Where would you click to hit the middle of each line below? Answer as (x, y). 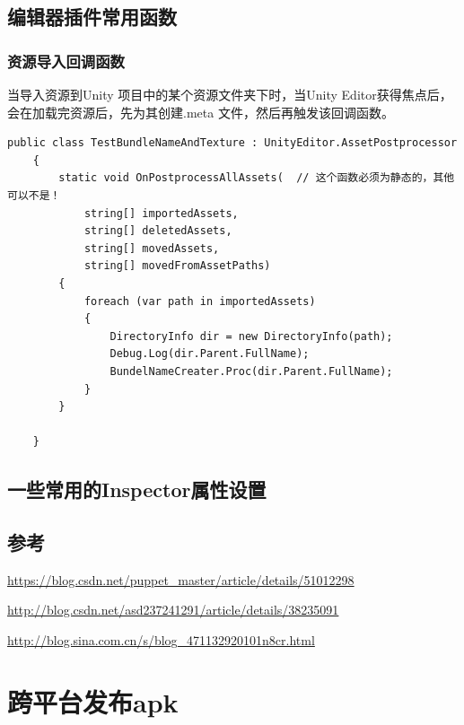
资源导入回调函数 (66, 61)
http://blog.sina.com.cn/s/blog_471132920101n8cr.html (161, 640)
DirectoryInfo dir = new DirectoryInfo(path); (251, 336)
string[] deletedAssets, (158, 231)
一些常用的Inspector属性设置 (137, 489)
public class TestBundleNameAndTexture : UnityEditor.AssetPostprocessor (232, 143)
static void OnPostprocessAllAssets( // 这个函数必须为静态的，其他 (257, 178)
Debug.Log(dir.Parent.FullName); (210, 354)
